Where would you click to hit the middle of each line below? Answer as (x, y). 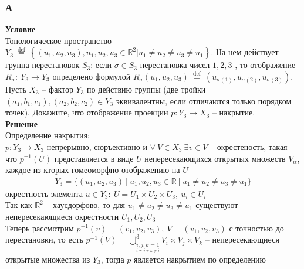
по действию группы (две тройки (146, 89)
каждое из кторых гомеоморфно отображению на (93, 170)
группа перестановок (43, 65)
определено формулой (92, 76)
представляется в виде (94, 158)
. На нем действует (245, 52)
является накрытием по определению (200, 259)
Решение (21, 123)
